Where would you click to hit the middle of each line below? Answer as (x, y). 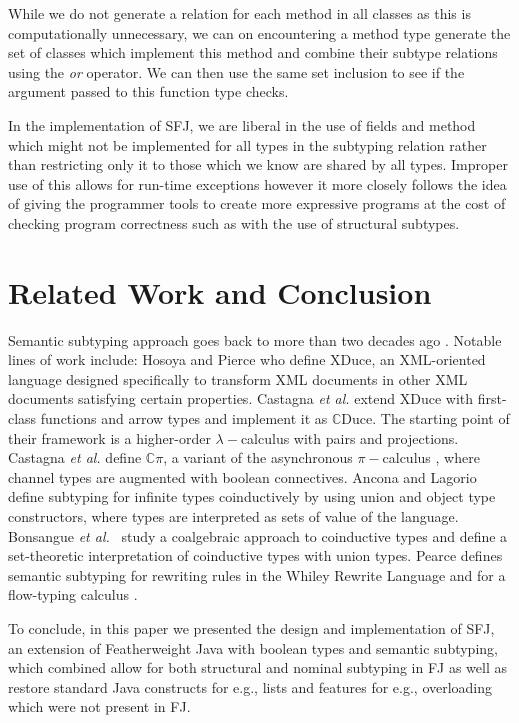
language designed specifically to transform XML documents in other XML (238, 378)
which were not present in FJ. (99, 706)
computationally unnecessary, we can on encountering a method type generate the (259, 32)
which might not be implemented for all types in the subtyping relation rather (247, 144)
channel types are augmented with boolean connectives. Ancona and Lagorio (242, 476)
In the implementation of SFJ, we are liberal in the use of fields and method (242, 124)
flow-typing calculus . (73, 594)
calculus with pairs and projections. (349, 437)
